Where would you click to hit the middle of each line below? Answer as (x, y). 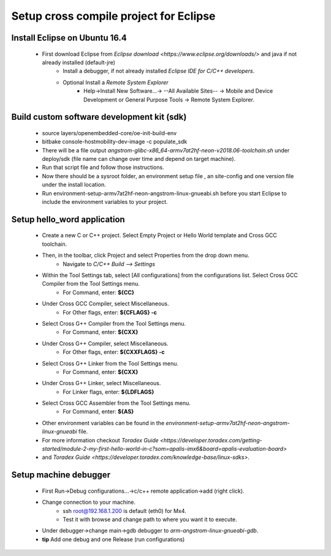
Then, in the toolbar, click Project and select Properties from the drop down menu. (146, 256)
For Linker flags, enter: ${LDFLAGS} (108, 392)
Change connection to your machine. (89, 502)
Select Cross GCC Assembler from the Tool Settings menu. (116, 403)
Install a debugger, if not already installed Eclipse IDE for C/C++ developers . (159, 71)
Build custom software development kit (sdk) (99, 117)
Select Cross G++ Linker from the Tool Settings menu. (110, 363)
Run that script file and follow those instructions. (103, 167)
